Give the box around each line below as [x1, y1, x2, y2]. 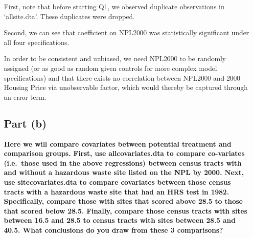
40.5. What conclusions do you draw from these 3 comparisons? [4, 224, 223, 235]
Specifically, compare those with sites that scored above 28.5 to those [4, 196, 243, 206]
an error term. [4, 91, 46, 102]
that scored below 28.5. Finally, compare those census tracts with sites [4, 205, 248, 216]
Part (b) [4, 115, 47, 130]
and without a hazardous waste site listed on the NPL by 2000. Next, [4, 167, 244, 177]
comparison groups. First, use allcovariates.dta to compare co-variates [4, 148, 245, 158]
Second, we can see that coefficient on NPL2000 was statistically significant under [4, 27, 249, 38]
